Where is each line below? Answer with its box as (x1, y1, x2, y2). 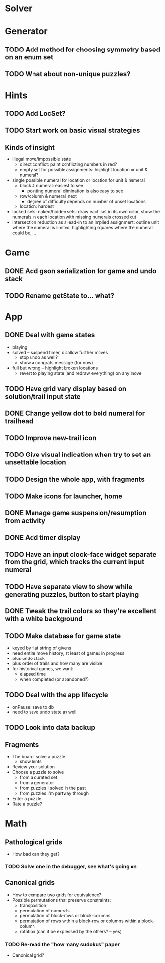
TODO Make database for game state (5, 632, 121, 640)
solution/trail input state (5, 392, 81, 401)
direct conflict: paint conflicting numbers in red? (19, 161, 117, 167)
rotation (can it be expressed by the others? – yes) (19, 928, 122, 934)
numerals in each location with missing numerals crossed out (12, 214, 137, 220)
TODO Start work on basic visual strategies (5, 126, 140, 135)
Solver (5, 3, 33, 14)
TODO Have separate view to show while (5, 582, 132, 591)
